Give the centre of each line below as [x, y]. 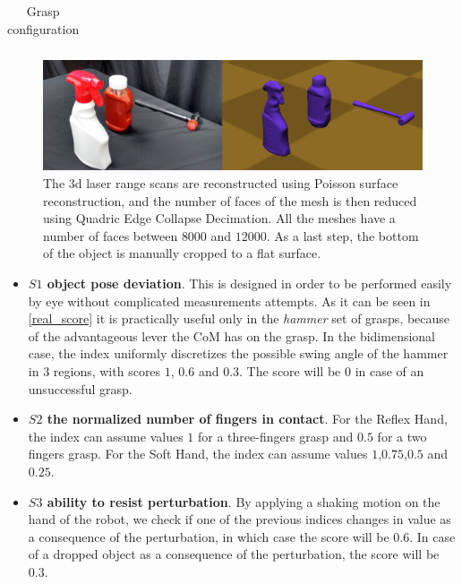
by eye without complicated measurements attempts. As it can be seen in [229, 301]
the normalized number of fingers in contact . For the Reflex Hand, [247, 419]
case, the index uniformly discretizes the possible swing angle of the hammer [238, 353]
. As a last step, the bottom [342, 235]
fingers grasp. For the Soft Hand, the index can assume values [198, 454]
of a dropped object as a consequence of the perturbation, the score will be [234, 554]
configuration [43, 28]
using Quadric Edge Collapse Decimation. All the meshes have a [219, 218]
